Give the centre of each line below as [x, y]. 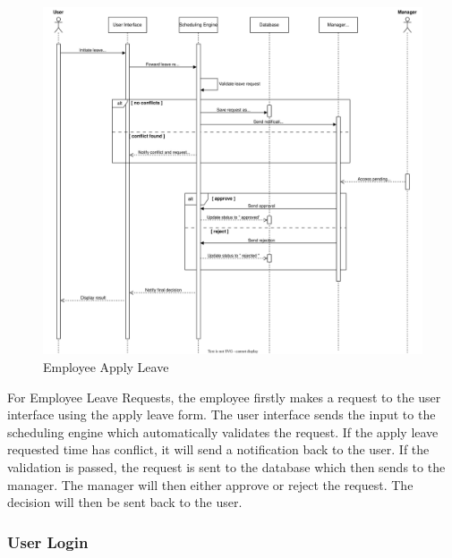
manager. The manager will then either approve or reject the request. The [210, 484]
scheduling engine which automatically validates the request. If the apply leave [223, 431]
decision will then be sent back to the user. [125, 502]
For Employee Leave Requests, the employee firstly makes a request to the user [224, 397]
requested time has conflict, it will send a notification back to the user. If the [218, 449]
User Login [48, 541]
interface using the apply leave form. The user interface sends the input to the [222, 414]
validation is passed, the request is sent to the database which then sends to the [226, 466]
